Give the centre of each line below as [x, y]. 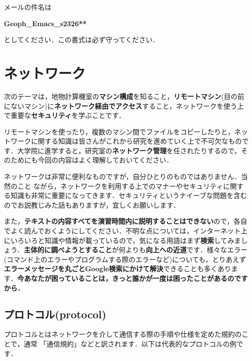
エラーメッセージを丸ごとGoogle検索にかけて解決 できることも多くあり [118, 269]
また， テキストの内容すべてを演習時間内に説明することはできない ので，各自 [126, 221]
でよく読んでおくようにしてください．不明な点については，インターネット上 [126, 231]
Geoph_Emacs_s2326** [45, 23]
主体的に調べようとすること [68, 250]
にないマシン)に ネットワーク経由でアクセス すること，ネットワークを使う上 [124, 106]
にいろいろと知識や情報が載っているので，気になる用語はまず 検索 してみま [123, 240]
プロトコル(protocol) [55, 314]
